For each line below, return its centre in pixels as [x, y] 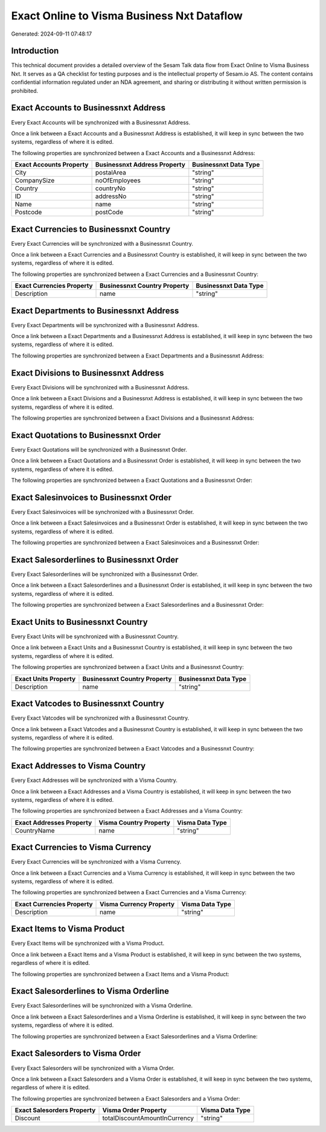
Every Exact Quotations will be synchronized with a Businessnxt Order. [99, 449]
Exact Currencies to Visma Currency [81, 847]
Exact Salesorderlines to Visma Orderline [90, 991]
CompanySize [35, 181]
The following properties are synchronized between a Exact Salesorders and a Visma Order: [126, 1098]
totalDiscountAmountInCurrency [148, 1118]
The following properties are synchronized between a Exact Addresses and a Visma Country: [127, 811]
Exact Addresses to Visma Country [78, 766]
